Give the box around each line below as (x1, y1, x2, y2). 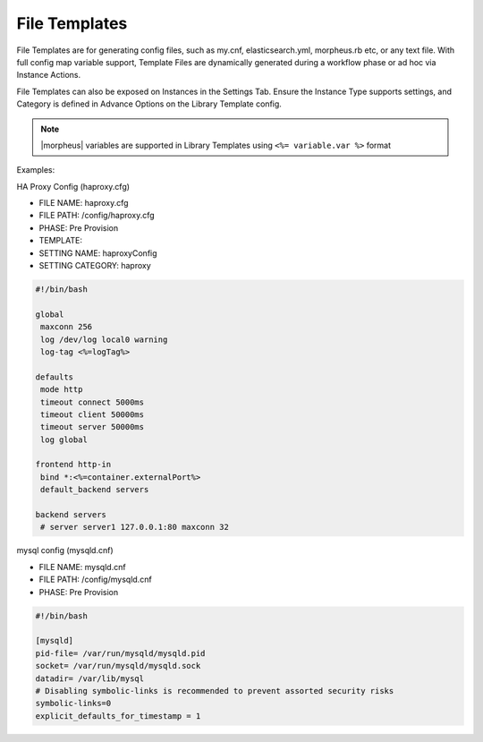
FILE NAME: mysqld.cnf (38, 561, 126, 572)
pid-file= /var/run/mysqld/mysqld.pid (35, 648, 206, 658)
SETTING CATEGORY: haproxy (38, 260, 151, 271)
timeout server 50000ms (40, 422, 145, 432)
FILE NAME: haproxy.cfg (38, 198, 129, 209)
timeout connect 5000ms (40, 397, 145, 407)
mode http (40, 385, 83, 395)
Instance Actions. (16, 70, 81, 81)
